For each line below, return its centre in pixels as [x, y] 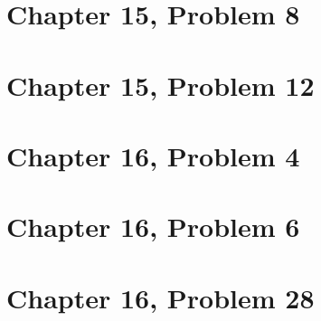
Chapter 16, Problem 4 [153, 155]
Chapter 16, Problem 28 [160, 297]
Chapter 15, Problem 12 [160, 85]
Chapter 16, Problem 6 [153, 227]
